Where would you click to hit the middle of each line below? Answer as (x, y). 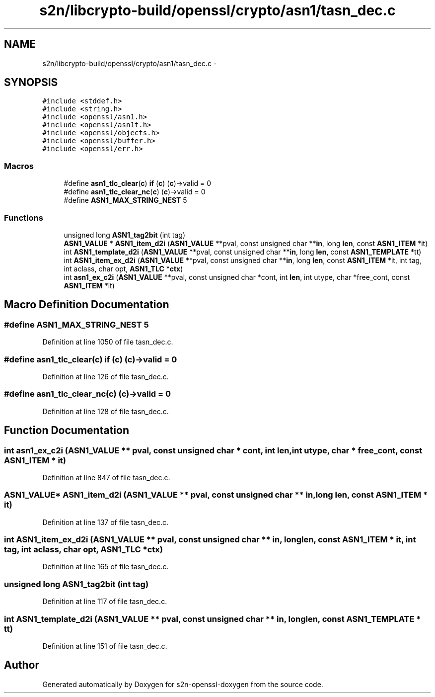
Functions (24, 218)
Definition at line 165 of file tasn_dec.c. (106, 567)
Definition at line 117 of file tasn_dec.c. (105, 602)
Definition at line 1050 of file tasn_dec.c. (108, 342)
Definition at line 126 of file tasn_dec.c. (106, 376)
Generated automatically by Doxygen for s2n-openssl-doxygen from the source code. (183, 684)
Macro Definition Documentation (87, 305)
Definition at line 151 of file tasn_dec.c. (105, 646)
